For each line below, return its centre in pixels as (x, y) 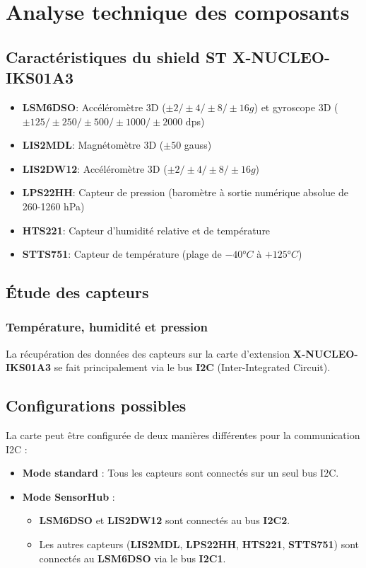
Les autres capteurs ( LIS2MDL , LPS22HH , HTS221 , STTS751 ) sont (199, 544)
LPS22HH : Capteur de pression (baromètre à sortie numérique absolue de (185, 192)
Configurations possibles (96, 405)
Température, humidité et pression (107, 327)
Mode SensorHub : (69, 496)
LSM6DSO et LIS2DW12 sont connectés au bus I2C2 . (165, 520)
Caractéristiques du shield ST (117, 56)
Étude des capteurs (77, 292)
